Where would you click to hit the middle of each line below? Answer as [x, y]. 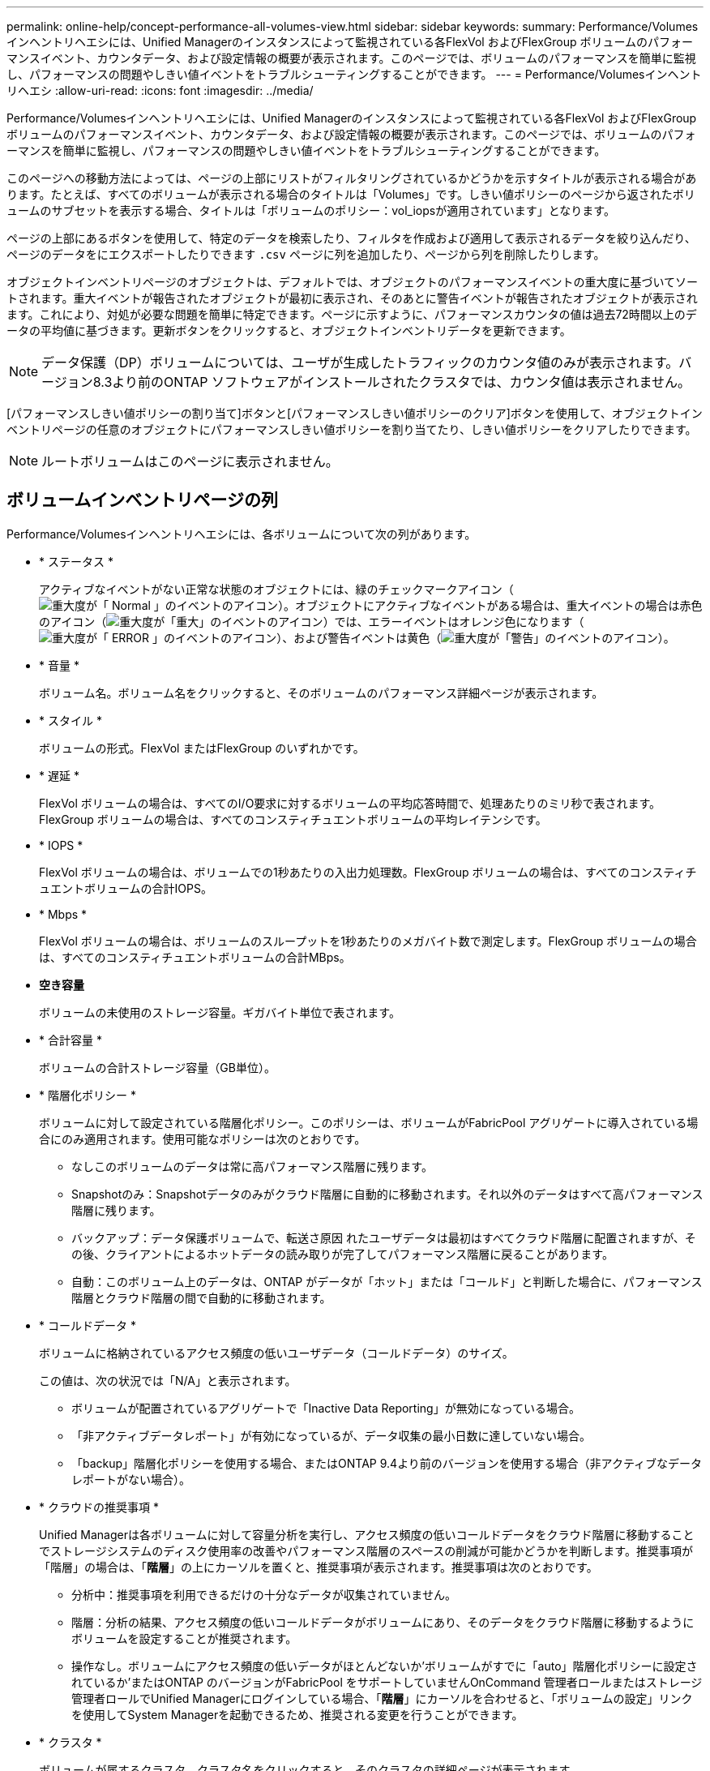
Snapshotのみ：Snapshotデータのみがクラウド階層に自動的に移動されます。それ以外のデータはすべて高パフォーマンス [387, 1194]
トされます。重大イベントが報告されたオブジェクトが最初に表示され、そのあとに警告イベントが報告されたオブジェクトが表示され [352, 298]
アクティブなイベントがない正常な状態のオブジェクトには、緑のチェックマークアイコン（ [276, 589]
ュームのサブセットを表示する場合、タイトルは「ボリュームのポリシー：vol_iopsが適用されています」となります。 [311, 210]
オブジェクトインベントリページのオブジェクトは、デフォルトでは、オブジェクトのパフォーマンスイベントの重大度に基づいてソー [353, 282]
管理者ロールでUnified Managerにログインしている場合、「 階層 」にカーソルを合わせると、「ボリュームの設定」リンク [382, 1698]
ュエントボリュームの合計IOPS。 [126, 888]
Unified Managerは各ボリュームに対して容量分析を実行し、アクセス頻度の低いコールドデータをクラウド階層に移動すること [367, 1534]
